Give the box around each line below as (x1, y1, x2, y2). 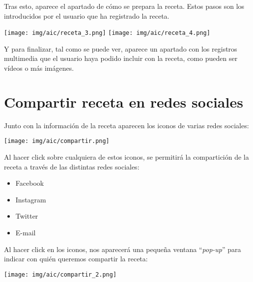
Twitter (15, 211, 38, 221)
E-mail (15, 227, 36, 237)
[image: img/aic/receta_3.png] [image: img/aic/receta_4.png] (4, 29, 210, 37)
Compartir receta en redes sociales (4, 91, 243, 112)
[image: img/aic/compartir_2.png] (4, 271, 117, 278)
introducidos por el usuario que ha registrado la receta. (4, 10, 169, 21)
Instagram (15, 194, 46, 204)
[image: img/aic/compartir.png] (4, 138, 110, 145)
